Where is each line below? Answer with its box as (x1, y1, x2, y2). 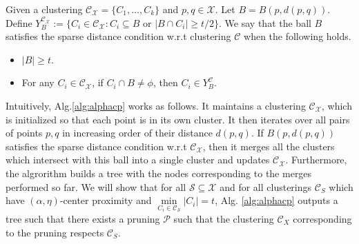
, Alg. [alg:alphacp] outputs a (215, 193, 338, 207)
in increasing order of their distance (62, 125, 213, 140)
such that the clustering (173, 211, 274, 225)
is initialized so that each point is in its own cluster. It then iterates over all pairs (6, 112, 350, 126)
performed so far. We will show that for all (6, 179, 186, 194)
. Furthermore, (285, 152, 347, 167)
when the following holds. (244, 29, 351, 43)
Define (6, 15, 32, 30)
